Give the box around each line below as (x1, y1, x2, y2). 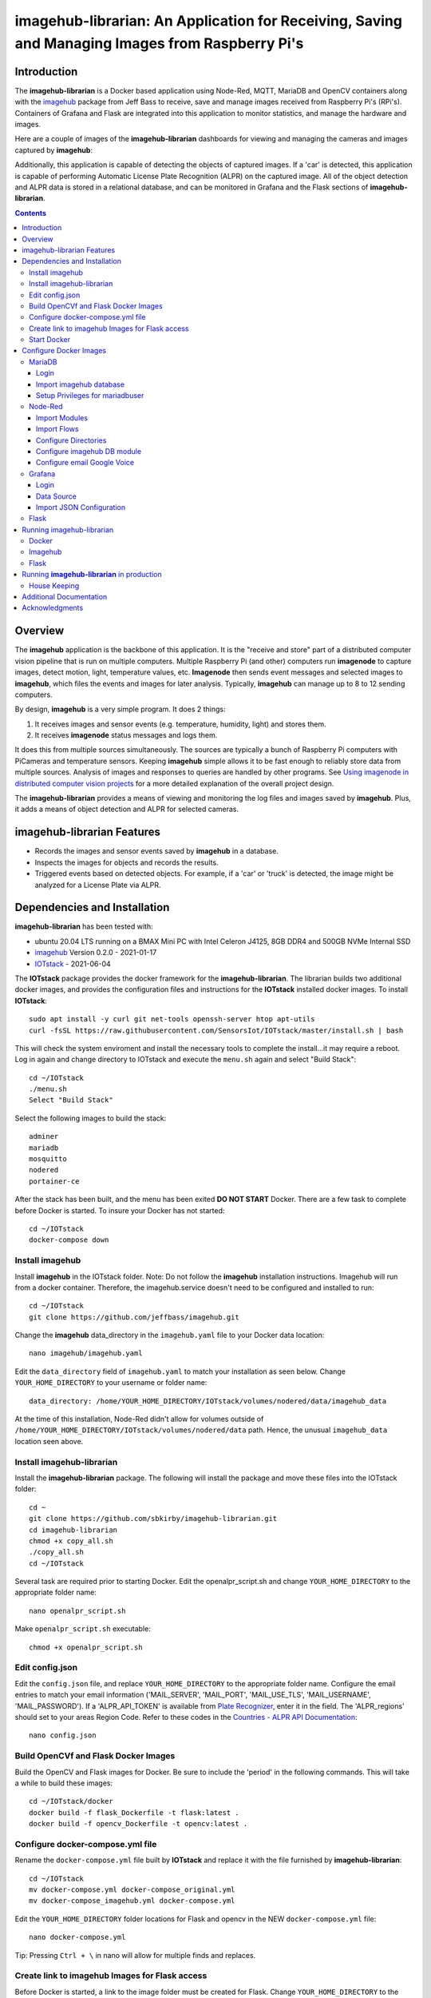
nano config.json (29, 1731, 97, 1740)
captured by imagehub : (14, 145, 93, 155)
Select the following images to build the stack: (14, 1113, 167, 1123)
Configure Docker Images (22, 346, 107, 356)
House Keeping (29, 580, 80, 591)
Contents (14, 208, 47, 217)
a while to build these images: (14, 1778, 113, 1788)
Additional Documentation (22, 592, 108, 602)
